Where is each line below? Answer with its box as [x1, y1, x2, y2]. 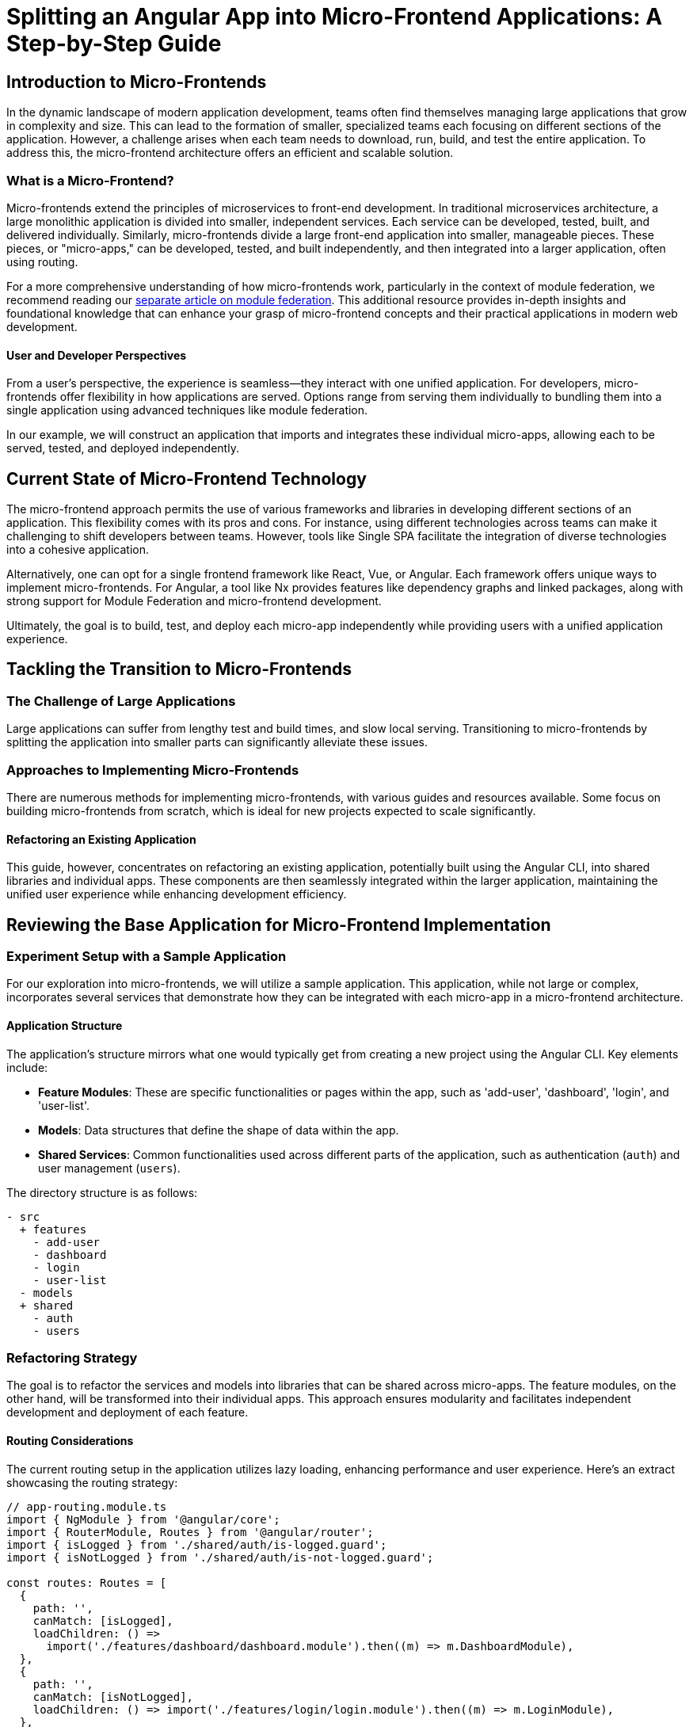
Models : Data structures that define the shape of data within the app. [38, 1123, 399, 1137]
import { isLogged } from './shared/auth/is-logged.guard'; [6, 1538, 387, 1551]
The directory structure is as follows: [6, 1185, 198, 1199]
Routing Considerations [6, 1433, 134, 1447]
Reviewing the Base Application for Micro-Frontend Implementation [6, 914, 551, 935]
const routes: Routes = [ [6, 1576, 167, 1589]
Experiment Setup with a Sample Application [6, 948, 287, 965]
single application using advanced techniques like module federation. [6, 403, 368, 417]
